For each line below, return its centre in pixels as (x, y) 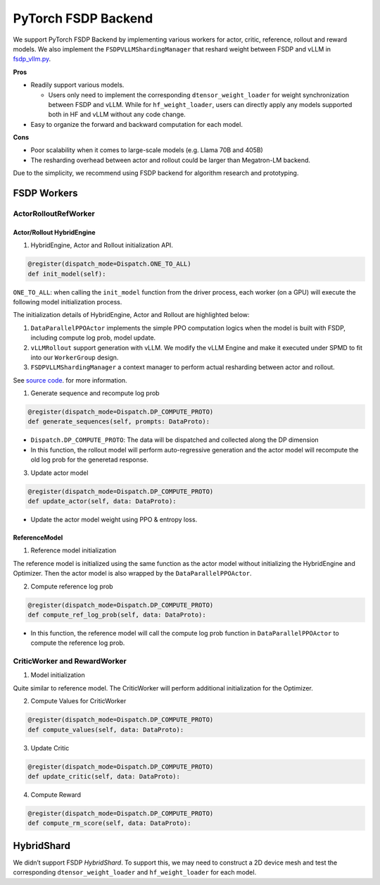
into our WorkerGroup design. (75, 357)
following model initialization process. (68, 302)
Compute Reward (56, 794)
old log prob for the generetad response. (90, 460)
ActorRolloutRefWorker (54, 213)
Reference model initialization (74, 550)
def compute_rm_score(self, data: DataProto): (109, 823)
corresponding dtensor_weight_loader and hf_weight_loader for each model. (135, 872)
